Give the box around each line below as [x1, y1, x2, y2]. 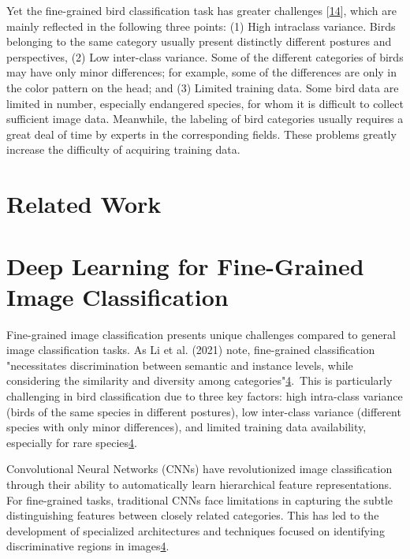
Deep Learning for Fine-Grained [6, 249, 364, 281]
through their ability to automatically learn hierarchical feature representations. [6, 475, 392, 492]
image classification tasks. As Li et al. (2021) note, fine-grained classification [6, 341, 375, 358]
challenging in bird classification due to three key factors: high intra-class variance [6, 388, 403, 404]
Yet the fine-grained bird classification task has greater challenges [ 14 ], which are [6, 2, 397, 18]
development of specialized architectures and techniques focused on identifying [6, 522, 385, 539]
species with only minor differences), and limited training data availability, [6, 419, 367, 435]
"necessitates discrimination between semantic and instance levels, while [6, 356, 353, 373]
